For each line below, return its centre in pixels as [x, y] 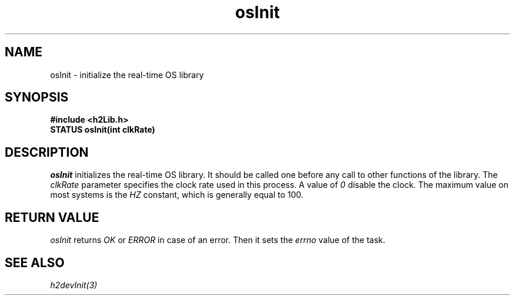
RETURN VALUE [52, 217]
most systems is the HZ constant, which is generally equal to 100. [177, 195]
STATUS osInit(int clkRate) [103, 130]
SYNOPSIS [37, 97]
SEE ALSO [35, 262]
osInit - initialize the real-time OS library [127, 75]
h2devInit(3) [74, 285]
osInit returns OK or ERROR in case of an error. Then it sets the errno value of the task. [218, 240]
